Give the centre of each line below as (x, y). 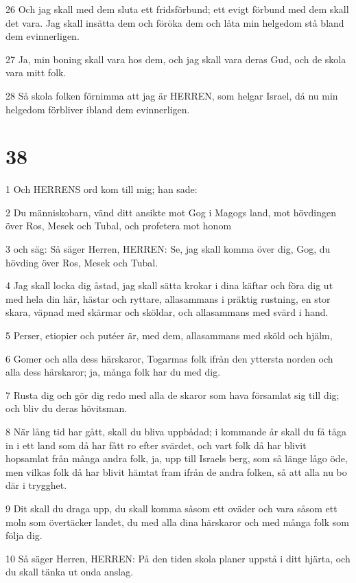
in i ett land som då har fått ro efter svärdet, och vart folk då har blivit (156, 445)
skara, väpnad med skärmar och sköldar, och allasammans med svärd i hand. (167, 312)
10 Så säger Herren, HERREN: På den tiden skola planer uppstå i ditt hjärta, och (178, 558)
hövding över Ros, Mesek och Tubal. (82, 262)
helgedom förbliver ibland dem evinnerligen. (98, 109)
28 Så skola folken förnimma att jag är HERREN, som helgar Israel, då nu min (172, 95)
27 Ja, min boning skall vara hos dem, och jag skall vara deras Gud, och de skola (176, 59)
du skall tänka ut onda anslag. (70, 572)
